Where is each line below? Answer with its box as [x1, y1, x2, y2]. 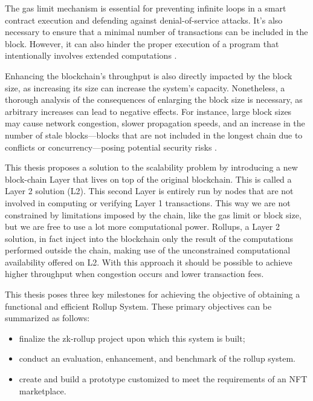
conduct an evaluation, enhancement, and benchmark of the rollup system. [19, 352, 295, 365]
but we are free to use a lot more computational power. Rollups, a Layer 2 [5, 220, 280, 233]
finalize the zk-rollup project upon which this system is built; [19, 331, 245, 344]
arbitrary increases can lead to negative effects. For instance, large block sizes [5, 105, 292, 117]
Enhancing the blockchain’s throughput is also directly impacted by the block [5, 69, 292, 82]
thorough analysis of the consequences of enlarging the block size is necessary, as [5, 93, 303, 106]
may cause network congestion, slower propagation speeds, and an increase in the [5, 117, 305, 129]
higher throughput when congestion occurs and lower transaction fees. [5, 267, 264, 280]
